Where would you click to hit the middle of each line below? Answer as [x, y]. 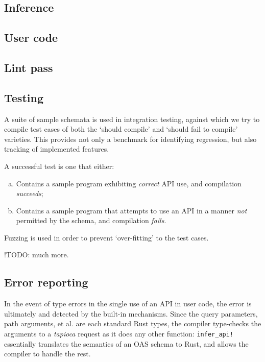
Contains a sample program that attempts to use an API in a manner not [131, 210]
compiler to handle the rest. [47, 354]
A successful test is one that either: [59, 166]
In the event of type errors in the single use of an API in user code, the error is [128, 304]
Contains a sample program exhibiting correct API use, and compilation [129, 183]
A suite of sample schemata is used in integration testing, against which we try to [132, 119]
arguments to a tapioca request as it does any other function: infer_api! [119, 334]
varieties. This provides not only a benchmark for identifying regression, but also [130, 139]
